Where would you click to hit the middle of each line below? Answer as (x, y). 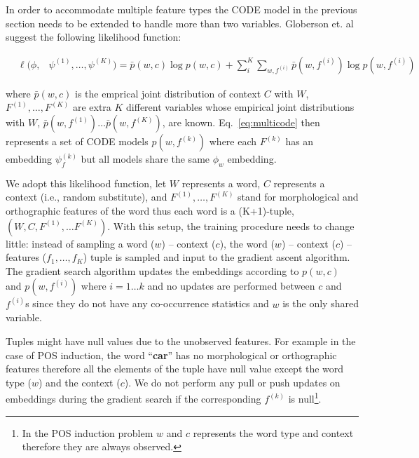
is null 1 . (305, 398)
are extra (92, 107)
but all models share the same (145, 159)
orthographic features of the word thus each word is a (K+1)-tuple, (150, 210)
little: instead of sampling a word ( (80, 243)
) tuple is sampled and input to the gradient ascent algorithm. (217, 257)
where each (233, 141)
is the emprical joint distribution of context (168, 93)
